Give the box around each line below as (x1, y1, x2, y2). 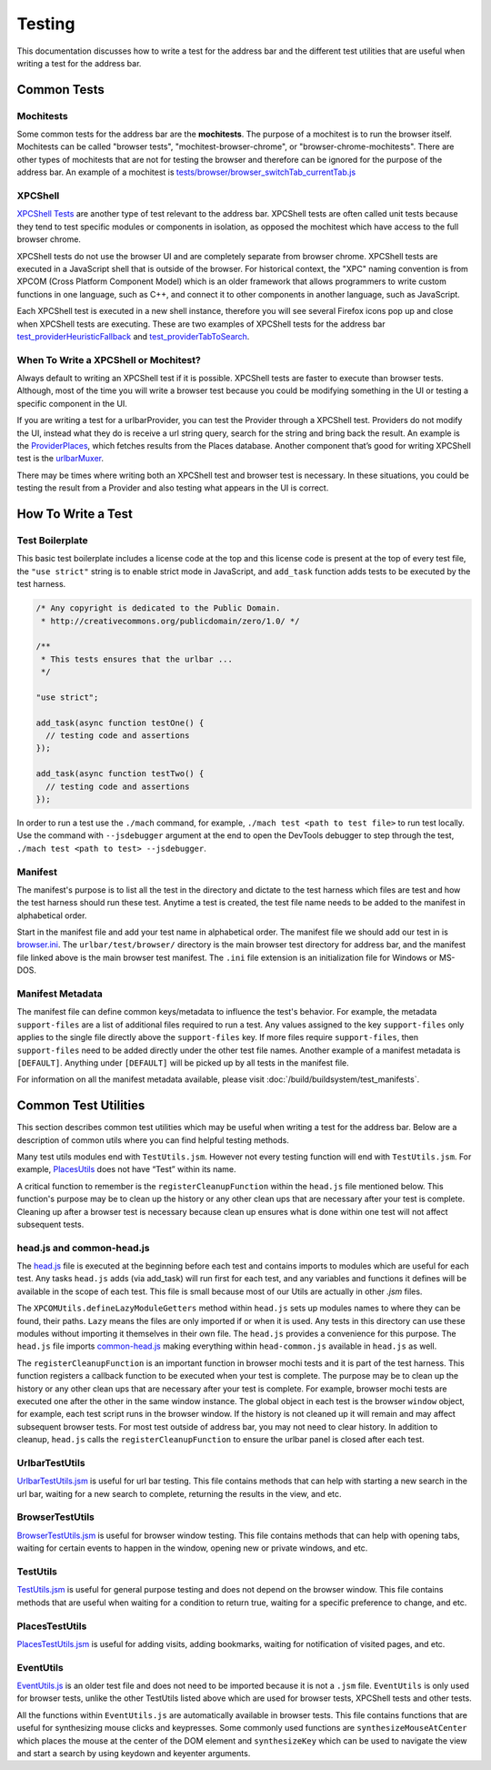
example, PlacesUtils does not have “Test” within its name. (16, 1164, 236, 1175)
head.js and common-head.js (16, 1241, 150, 1254)
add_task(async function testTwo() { (35, 769, 205, 779)
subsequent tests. (16, 1219, 85, 1229)
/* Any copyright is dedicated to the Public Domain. (35, 603, 281, 613)
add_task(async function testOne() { (35, 717, 205, 728)
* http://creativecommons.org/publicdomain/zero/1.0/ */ (41, 615, 300, 626)
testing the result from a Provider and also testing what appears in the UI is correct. (16, 482, 329, 493)
